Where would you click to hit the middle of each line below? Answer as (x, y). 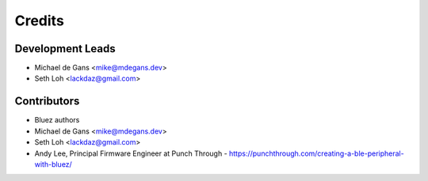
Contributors (47, 102)
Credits (40, 21)
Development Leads (65, 49)
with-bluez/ (53, 164)
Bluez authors (57, 120)
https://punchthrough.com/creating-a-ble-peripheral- (316, 153)
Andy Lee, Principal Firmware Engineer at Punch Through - (131, 153)
